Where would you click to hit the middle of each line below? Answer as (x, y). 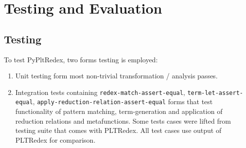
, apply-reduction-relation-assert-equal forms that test (123, 102)
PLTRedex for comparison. (55, 139)
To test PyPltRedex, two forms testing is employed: (81, 59)
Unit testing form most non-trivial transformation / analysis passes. (116, 76)
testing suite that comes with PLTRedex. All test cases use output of (118, 130)
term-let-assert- (215, 93)
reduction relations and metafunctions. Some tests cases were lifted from (123, 120)
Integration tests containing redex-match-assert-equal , (100, 92)
